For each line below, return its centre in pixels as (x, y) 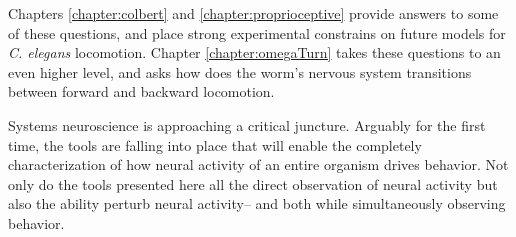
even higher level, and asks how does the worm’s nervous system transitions (240, 71)
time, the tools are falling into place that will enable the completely (215, 144)
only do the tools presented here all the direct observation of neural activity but (253, 183)
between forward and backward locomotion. (141, 91)
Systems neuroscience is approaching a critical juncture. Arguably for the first (247, 124)
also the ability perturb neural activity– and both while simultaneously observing (257, 203)
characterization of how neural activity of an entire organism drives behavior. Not (258, 164)
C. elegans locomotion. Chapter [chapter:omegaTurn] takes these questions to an (254, 52)
